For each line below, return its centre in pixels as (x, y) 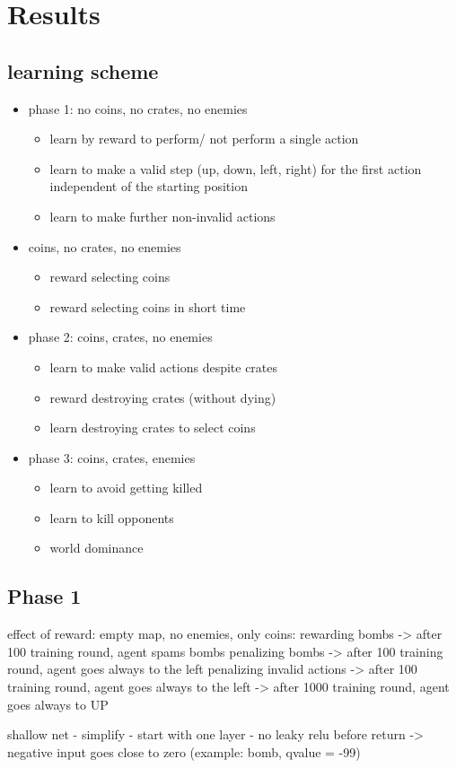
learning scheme (83, 70)
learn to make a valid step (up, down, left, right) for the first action (236, 168)
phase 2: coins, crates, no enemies (120, 337)
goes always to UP (58, 704)
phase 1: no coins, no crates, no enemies (138, 108)
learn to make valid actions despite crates (164, 367)
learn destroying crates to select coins (153, 428)
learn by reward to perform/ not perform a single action (204, 139)
